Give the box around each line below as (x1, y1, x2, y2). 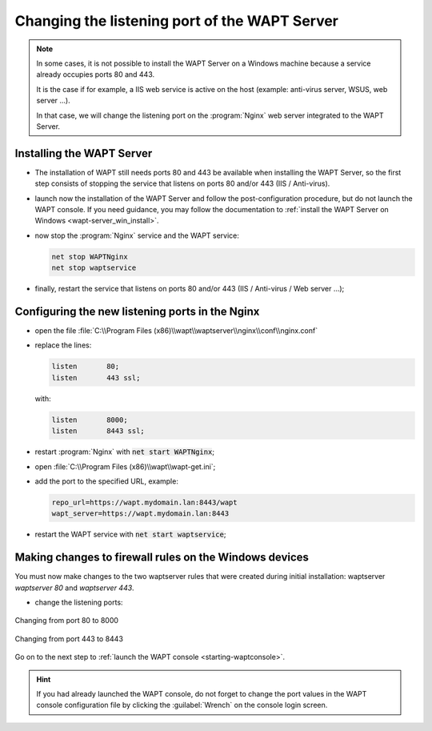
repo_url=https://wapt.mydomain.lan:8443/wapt (51, 497, 238, 507)
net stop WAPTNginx (51, 252, 128, 261)
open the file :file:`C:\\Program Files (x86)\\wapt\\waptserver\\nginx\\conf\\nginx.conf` (34, 326, 318, 335)
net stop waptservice (51, 263, 137, 272)
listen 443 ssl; (51, 373, 141, 382)
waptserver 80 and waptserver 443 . (14, 583, 135, 592)
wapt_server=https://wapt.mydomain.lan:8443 (51, 509, 230, 518)
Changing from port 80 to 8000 (14, 616, 119, 625)
